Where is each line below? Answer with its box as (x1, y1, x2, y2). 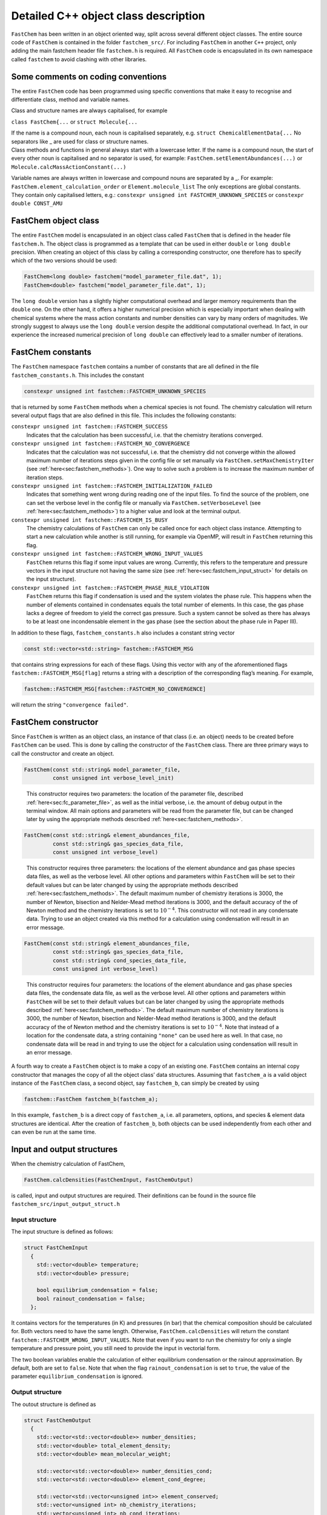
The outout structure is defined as (11, 1400, 96, 1408)
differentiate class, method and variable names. (11, 96, 130, 103)
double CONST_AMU (11, 200, 63, 207)
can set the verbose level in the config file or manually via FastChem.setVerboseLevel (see (26, 499, 261, 506)
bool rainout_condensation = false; (36, 1295, 145, 1302)
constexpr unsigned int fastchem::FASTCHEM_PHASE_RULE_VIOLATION (11, 584, 210, 591)
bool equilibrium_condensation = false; (36, 1287, 159, 1294)
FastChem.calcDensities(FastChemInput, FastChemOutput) (24, 1176, 194, 1183)
